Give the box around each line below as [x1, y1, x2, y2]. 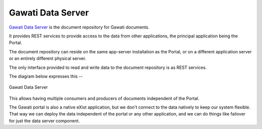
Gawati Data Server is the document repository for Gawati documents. [9, 24, 150, 30]
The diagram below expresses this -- [9, 73, 83, 79]
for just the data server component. [9, 118, 80, 124]
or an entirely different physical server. [9, 56, 86, 62]
